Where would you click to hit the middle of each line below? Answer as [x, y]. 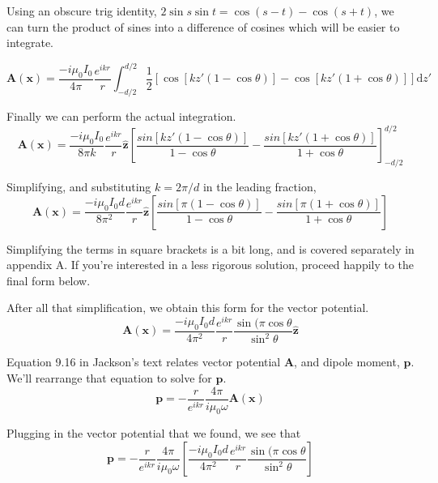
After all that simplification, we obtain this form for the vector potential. [188, 308]
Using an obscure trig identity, [82, 11]
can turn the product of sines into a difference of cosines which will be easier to [203, 26]
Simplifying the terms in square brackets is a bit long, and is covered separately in [210, 248]
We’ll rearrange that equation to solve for [109, 378]
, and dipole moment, [347, 362]
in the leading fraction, [259, 186]
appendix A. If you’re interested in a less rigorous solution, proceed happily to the [210, 265]
